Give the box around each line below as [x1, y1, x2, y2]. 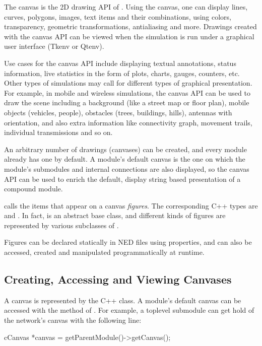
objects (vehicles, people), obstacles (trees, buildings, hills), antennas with [4, 107, 232, 117]
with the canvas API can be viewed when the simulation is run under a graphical [4, 31, 254, 41]
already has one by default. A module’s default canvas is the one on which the [4, 154, 245, 164]
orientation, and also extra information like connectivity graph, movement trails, [4, 117, 252, 127]
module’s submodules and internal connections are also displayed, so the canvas [4, 163, 249, 174]
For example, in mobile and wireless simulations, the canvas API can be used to [4, 87, 250, 98]
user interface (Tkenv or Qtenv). [4, 41, 104, 51]
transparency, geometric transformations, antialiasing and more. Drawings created [4, 21, 257, 32]
